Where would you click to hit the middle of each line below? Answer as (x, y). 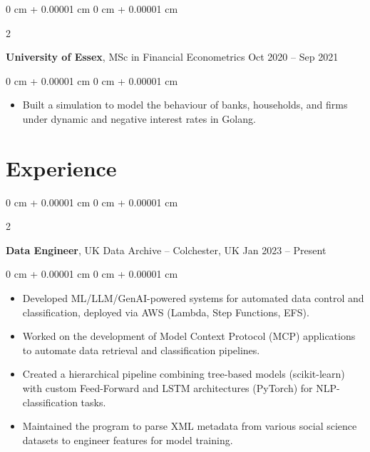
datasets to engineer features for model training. (128, 440)
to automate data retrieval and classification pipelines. (141, 350)
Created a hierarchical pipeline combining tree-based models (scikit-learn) (184, 374)
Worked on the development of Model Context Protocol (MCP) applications (189, 336)
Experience (61, 167)
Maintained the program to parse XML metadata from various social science (190, 426)
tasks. (93, 402)
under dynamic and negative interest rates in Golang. (139, 118)
